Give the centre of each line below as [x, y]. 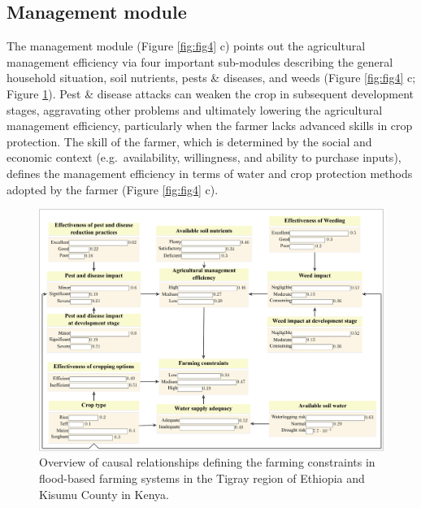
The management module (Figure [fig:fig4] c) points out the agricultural [186, 46]
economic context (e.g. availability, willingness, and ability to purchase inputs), [204, 157]
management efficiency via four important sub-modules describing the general [200, 61]
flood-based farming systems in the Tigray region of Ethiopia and [202, 478]
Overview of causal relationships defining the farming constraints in [207, 462]
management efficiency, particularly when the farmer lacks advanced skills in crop [210, 126]
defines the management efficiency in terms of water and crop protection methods [210, 173]
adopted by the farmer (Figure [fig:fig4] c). [113, 189]
